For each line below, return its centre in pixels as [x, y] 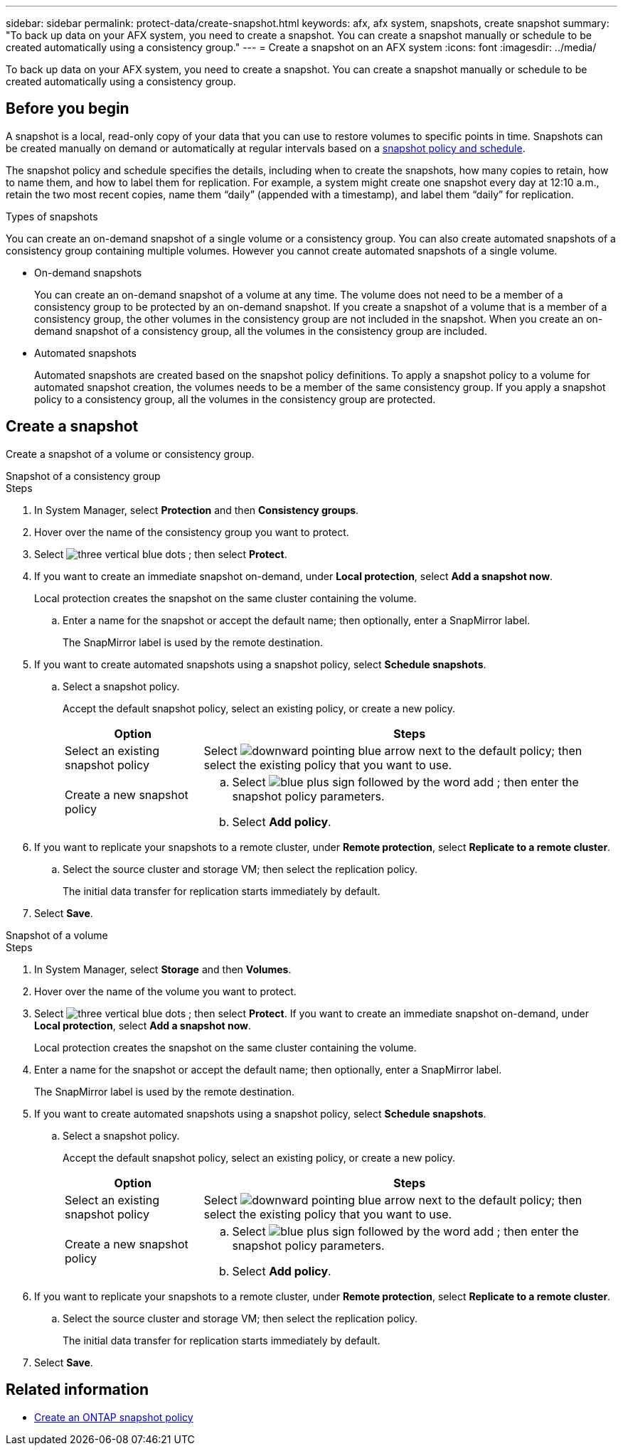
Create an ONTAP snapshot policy [114, 1417]
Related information [78, 1390]
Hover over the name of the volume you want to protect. [165, 991]
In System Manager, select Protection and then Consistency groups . [197, 510]
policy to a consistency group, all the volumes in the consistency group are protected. [235, 399]
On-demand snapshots [88, 272]
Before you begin [68, 109]
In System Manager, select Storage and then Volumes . [163, 969]
